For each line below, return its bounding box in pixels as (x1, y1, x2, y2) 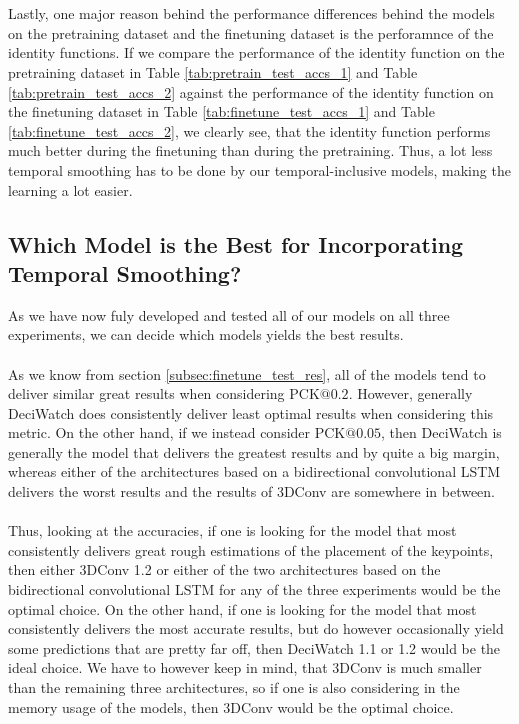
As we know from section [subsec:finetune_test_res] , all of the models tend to (8, 363, 486, 384)
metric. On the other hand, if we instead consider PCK (8, 422, 346, 443)
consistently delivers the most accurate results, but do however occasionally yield (8, 618, 504, 639)
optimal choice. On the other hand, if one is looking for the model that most (8, 598, 477, 619)
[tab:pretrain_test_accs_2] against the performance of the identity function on (8, 81, 494, 102)
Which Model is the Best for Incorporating (8, 228, 464, 259)
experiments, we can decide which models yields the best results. (8, 324, 404, 345)
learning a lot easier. (8, 179, 133, 200)
